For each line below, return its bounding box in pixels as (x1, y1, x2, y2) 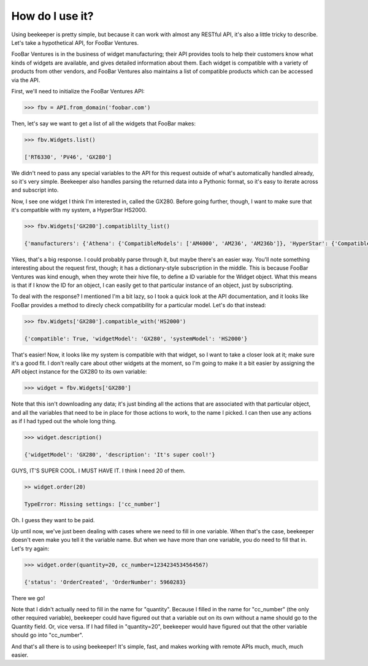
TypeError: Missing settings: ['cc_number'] (24, 501, 161, 507)
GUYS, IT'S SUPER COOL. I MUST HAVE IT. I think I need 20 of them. (11, 467, 186, 474)
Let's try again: (11, 544, 50, 552)
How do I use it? (11, 9, 94, 23)
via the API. (11, 76, 40, 84)
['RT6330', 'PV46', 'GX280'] (24, 154, 112, 160)
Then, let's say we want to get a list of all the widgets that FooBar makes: (11, 120, 196, 127)
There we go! (11, 594, 45, 601)
